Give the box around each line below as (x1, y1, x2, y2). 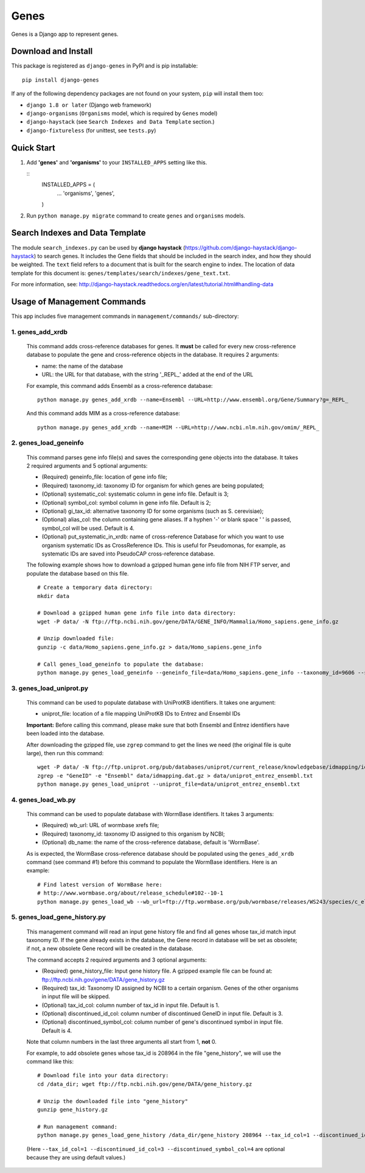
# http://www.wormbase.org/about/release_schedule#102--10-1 (37, 890, 223, 896)
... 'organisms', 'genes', (57, 189, 115, 197)
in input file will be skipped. (41, 993, 111, 1000)
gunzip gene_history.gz (37, 1106, 108, 1113)
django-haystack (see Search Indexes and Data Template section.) (26, 118, 215, 125)
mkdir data (37, 593, 70, 599)
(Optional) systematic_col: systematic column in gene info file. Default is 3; (41, 490, 229, 498)
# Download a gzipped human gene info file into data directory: (37, 610, 237, 616)
